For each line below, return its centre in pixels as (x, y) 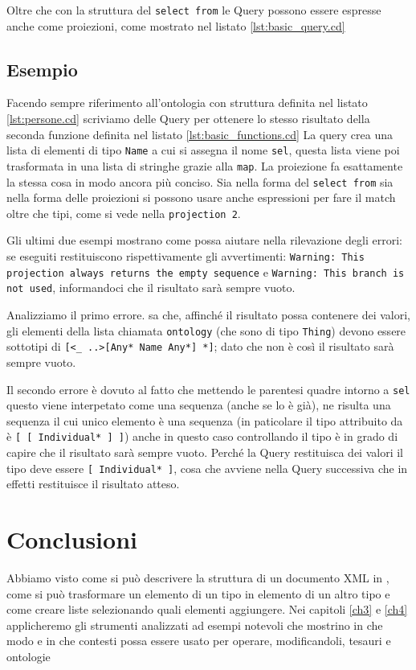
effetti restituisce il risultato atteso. (93, 484)
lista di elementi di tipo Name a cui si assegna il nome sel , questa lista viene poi (203, 150)
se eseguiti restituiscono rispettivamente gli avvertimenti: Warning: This (186, 256)
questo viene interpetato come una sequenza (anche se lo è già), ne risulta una (199, 405)
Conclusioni (72, 539)
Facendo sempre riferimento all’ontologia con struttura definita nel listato (187, 103)
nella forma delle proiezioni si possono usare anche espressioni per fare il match (201, 197)
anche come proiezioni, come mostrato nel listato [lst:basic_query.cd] (176, 25)
